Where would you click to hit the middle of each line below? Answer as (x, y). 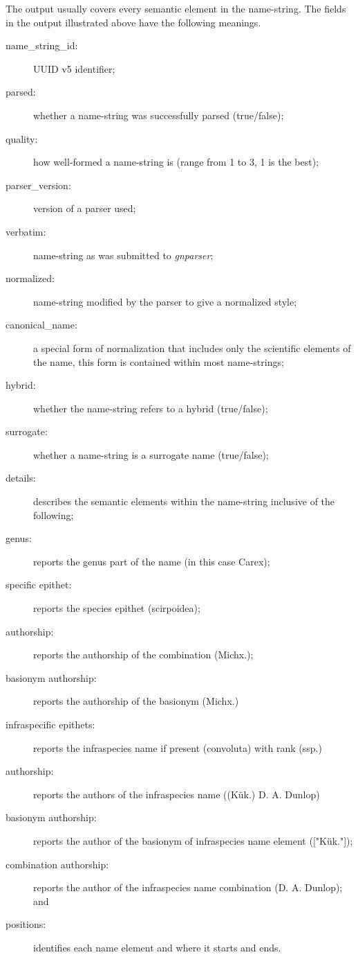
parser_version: (38, 185)
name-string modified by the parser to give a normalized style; (165, 301)
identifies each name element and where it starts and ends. (157, 947)
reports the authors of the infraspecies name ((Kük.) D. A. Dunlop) (177, 794)
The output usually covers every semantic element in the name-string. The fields (176, 8)
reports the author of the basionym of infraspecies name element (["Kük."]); (193, 840)
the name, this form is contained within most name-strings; (159, 361)
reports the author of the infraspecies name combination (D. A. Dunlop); (188, 887)
